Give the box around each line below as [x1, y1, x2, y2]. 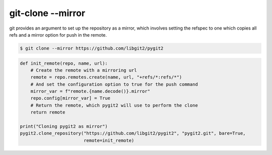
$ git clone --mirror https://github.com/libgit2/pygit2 [20, 45, 164, 51]
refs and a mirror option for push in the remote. [9, 32, 107, 38]
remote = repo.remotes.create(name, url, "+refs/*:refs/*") [30, 74, 182, 80]
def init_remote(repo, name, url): [20, 60, 108, 66]
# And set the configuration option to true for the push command [30, 81, 198, 87]
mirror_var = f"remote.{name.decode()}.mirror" [30, 88, 151, 94]
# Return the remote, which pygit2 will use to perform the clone [30, 102, 198, 108]
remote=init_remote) [83, 137, 134, 143]
